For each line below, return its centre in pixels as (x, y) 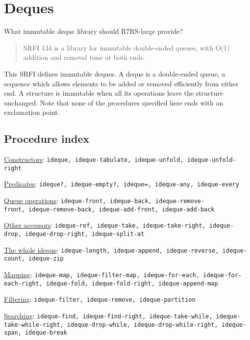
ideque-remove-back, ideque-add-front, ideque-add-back (122, 209)
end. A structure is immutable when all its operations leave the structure (114, 93)
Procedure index (47, 139)
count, (14, 259)
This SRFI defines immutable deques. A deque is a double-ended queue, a (115, 73)
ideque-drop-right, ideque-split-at (85, 234)
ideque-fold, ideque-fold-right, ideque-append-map (132, 283)
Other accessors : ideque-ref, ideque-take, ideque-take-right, (105, 225)
